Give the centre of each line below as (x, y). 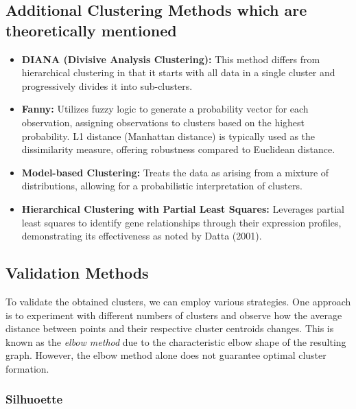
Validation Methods (77, 273)
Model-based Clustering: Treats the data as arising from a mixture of (175, 172)
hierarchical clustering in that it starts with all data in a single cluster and (178, 72)
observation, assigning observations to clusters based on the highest (163, 122)
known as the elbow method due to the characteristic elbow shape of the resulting (176, 341)
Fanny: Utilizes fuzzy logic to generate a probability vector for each (165, 109)
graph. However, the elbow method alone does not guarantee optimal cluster (166, 355)
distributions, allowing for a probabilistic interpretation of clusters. (162, 186)
